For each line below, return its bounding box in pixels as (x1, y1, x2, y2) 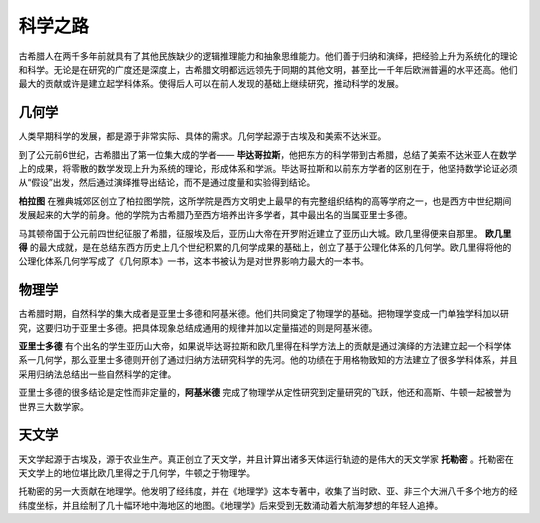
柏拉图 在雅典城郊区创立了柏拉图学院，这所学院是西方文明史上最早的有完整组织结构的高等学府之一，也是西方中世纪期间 (18, 195, 512, 207)
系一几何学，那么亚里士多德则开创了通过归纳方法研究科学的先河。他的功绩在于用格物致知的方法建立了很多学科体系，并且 (18, 354, 518, 366)
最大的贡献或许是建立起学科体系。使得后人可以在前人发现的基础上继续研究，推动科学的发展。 (18, 78, 404, 90)
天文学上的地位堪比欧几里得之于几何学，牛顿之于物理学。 (18, 466, 255, 479)
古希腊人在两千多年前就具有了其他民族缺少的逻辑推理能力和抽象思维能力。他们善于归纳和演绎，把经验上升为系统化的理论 (18, 50, 518, 62)
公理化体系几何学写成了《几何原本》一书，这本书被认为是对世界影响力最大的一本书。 (18, 255, 369, 267)
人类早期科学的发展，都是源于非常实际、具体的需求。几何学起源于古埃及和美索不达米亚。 (18, 130, 387, 142)
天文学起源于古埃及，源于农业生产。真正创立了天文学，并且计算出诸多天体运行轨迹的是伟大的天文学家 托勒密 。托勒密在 (18, 453, 514, 465)
